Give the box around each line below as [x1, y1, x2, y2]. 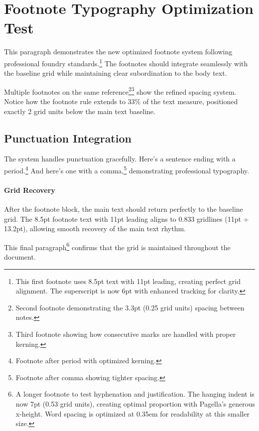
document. [4, 252, 36, 262]
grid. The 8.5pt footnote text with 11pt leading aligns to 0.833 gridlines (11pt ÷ [4, 213, 249, 224]
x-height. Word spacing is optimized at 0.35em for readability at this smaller [15, 408, 250, 419]
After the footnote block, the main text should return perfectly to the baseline [4, 204, 243, 214]
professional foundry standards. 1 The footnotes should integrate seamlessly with [4, 56, 248, 68]
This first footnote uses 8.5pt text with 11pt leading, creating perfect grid [15, 276, 241, 286]
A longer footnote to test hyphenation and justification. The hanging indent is [15, 389, 255, 399]
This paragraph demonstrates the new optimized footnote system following [4, 46, 233, 57]
